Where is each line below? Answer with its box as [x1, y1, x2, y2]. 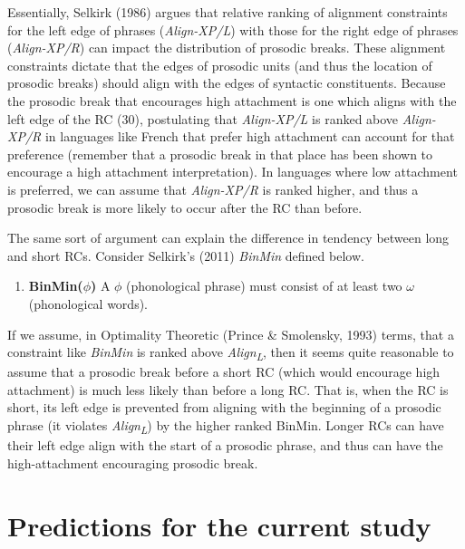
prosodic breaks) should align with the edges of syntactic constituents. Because [7, 73, 446, 92]
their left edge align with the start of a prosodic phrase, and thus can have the [7, 436, 443, 455]
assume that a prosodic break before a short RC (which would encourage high [7, 362, 441, 381]
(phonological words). [28, 294, 148, 313]
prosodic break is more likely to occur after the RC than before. [7, 197, 363, 217]
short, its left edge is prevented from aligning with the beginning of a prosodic [7, 398, 441, 417]
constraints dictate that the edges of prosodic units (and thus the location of [7, 55, 432, 74]
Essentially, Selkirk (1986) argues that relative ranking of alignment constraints [7, 3, 448, 21]
